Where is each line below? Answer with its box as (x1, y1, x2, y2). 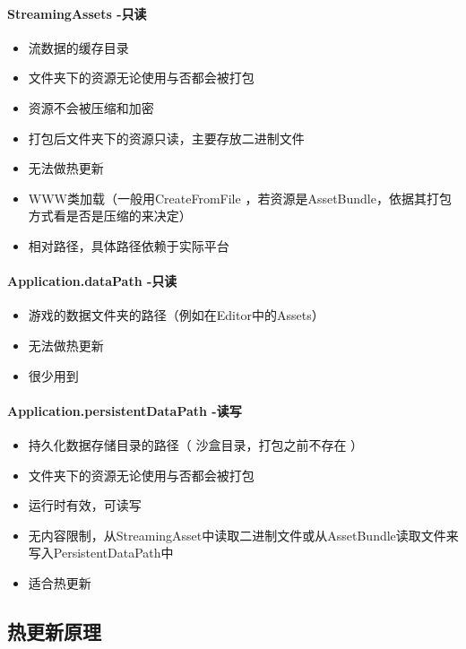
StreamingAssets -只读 (7, 4, 147, 22)
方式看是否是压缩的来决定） (28, 206, 192, 225)
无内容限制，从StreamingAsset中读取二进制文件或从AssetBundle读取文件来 (28, 525, 459, 544)
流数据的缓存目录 (28, 38, 129, 56)
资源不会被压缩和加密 (28, 98, 154, 117)
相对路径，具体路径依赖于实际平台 (28, 236, 229, 255)
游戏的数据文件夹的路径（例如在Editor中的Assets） (28, 306, 324, 324)
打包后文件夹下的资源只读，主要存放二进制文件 (28, 128, 305, 147)
